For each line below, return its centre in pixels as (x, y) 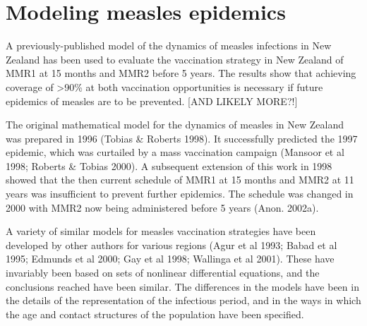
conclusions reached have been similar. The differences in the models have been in (182, 286)
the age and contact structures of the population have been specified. (155, 314)
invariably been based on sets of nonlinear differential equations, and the (163, 273)
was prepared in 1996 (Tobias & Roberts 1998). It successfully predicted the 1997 (182, 138)
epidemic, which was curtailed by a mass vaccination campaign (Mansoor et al (175, 152)
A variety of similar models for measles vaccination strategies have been (161, 231)
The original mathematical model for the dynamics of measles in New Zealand (175, 125)
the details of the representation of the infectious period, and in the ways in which (183, 300)
